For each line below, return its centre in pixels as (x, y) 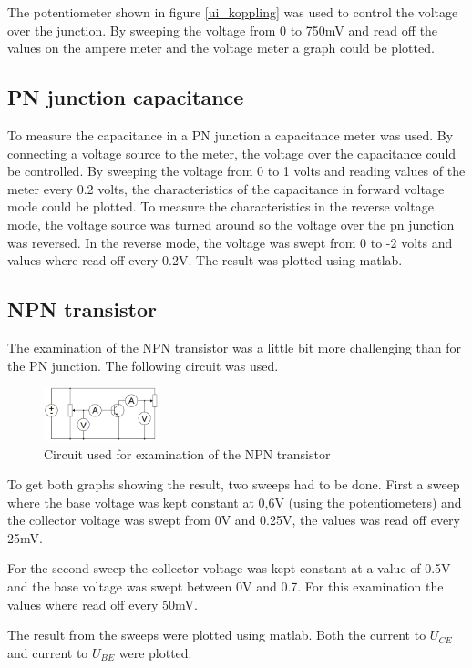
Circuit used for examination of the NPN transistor (187, 453)
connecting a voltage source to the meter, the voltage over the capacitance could (232, 153)
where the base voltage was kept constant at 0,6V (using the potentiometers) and (235, 502)
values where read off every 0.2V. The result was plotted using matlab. (205, 260)
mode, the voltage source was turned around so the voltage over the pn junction (231, 224)
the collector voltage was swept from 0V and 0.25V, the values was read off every (234, 520)
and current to (48, 652)
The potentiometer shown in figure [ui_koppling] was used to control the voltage (233, 12)
